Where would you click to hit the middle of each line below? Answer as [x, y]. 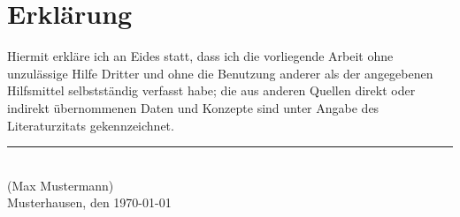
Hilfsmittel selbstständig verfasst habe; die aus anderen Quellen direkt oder [211, 90]
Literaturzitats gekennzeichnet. [91, 125]
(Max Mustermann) [61, 185]
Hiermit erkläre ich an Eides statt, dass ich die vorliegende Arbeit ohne [200, 56]
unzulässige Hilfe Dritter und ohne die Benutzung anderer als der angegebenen [220, 73]
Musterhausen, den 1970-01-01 [89, 202]
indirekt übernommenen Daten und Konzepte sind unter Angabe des [193, 107]
